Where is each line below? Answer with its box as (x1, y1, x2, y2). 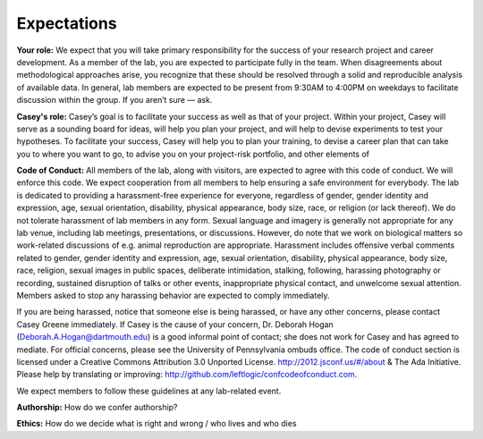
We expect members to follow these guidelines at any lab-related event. (16, 385, 282, 396)
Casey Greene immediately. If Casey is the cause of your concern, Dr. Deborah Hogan (16, 318, 335, 330)
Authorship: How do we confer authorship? (16, 402, 178, 413)
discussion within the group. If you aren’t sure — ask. (16, 95, 213, 106)
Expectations (16, 13, 117, 33)
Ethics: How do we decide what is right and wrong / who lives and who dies (16, 418, 297, 429)
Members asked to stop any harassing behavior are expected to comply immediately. (16, 290, 330, 300)
